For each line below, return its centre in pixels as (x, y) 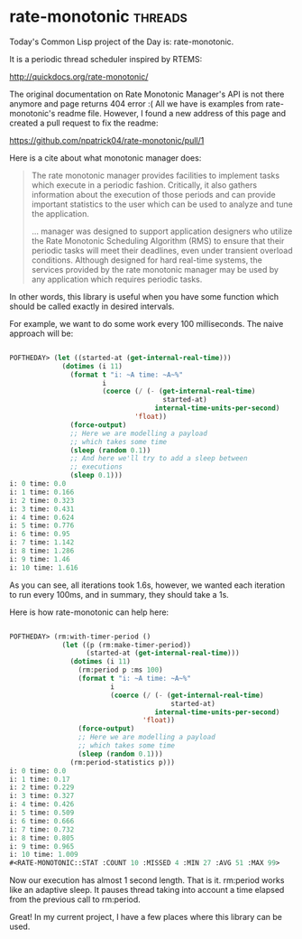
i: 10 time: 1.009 (44, 855)
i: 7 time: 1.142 (42, 543)
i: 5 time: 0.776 (42, 525)
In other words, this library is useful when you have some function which (144, 296)
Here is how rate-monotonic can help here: (89, 612)
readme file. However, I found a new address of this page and (172, 113)
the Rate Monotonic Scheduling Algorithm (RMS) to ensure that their (158, 240)
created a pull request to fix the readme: (84, 123)
